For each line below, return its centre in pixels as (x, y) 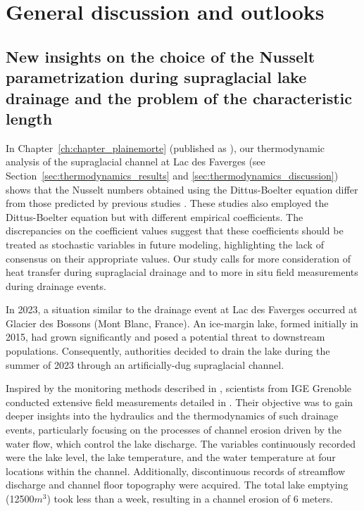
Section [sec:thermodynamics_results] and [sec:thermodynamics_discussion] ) (172, 175)
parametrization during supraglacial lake (156, 77)
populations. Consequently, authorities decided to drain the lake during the (168, 351)
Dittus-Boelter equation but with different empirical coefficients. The (155, 216)
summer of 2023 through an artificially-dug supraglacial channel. (145, 364)
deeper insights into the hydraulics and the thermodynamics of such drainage (172, 416)
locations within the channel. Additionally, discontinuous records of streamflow (175, 471)
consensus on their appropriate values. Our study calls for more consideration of (178, 258)
